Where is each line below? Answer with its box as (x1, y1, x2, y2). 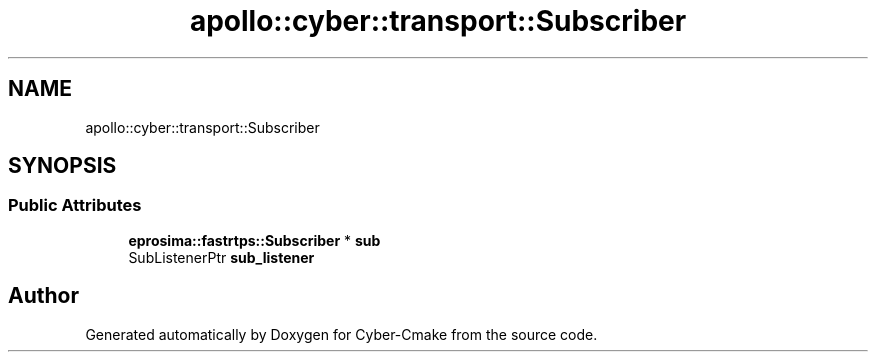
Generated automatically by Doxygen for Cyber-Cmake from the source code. (85, 325, 598, 343)
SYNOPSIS (8, 153, 117, 179)
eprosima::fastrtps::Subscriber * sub (128, 231, 381, 249)
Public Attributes (8, 195, 142, 216)
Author (8, 283, 79, 309)
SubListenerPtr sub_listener (128, 248, 315, 266)
